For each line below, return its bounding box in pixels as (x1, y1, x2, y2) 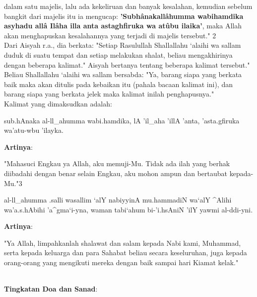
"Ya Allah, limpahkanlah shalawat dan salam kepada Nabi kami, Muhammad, (4, 237, 241, 248)
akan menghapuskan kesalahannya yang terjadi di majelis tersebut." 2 (4, 30, 216, 40)
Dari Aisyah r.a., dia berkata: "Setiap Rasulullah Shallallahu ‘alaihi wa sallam (4, 40, 241, 50)
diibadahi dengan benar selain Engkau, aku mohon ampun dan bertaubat (4, 168, 228, 178)
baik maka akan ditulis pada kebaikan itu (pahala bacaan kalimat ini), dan (4, 79, 233, 89)
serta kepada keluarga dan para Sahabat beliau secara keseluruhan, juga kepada (4, 247, 247, 258)
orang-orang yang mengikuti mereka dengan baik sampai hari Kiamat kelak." (4, 257, 239, 268)
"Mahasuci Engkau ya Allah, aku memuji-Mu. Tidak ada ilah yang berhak (4, 158, 230, 169)
